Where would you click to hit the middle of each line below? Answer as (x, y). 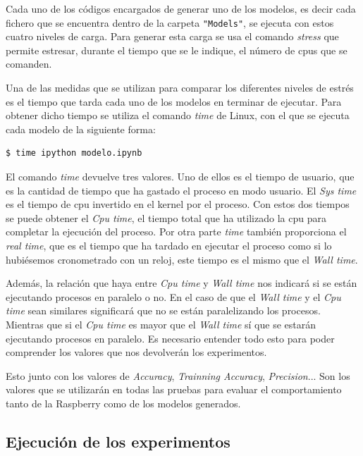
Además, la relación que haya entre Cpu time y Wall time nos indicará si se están (181, 283)
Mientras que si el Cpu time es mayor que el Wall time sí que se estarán (161, 324)
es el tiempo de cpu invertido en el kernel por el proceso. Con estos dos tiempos (178, 204)
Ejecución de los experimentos (118, 441)
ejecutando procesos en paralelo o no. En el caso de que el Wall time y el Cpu (173, 296)
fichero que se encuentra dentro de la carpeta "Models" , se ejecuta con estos (170, 22)
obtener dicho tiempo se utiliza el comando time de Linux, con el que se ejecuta (178, 115)
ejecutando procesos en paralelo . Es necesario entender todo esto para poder (170, 338)
